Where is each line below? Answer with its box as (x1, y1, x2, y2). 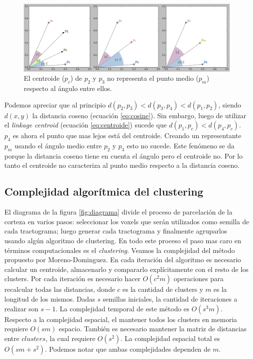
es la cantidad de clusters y (122, 284, 203, 294)
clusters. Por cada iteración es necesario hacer (4, 273, 141, 284)
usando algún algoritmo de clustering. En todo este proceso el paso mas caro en (4, 235, 241, 246)
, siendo (218, 99, 241, 109)
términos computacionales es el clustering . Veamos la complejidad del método (4, 245, 235, 255)
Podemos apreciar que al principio (4, 99, 106, 109)
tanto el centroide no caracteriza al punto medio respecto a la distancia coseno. (4, 160, 240, 170)
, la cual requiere (45, 333, 96, 343)
